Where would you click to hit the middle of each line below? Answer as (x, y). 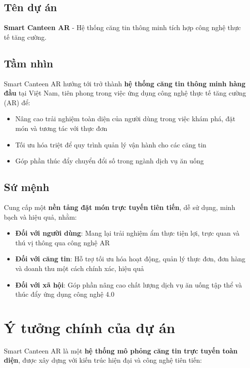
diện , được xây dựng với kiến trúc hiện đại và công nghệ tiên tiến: (103, 360)
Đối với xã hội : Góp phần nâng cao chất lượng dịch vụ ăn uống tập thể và (129, 284)
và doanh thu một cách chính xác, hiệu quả (80, 268)
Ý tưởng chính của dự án (90, 327)
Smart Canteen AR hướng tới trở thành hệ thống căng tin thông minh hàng (125, 83)
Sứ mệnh (27, 187)
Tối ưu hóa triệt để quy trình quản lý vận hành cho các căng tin (111, 144)
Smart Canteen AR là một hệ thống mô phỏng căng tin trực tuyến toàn (121, 350)
